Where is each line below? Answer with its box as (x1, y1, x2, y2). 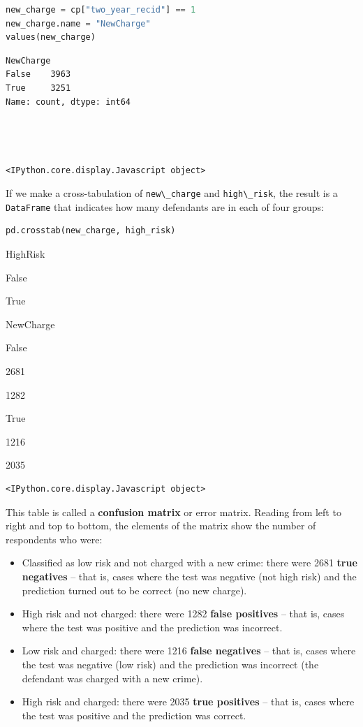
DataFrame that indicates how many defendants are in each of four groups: (6, 199, 325, 214)
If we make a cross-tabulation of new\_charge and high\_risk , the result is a (6, 186, 338, 200)
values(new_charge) (6, 32, 96, 43)
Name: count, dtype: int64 (6, 96, 131, 107)
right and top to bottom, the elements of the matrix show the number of (6, 518, 316, 533)
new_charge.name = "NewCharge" (6, 18, 151, 29)
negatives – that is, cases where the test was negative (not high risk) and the (22, 568, 357, 583)
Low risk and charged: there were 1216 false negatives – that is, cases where (22, 643, 356, 658)
